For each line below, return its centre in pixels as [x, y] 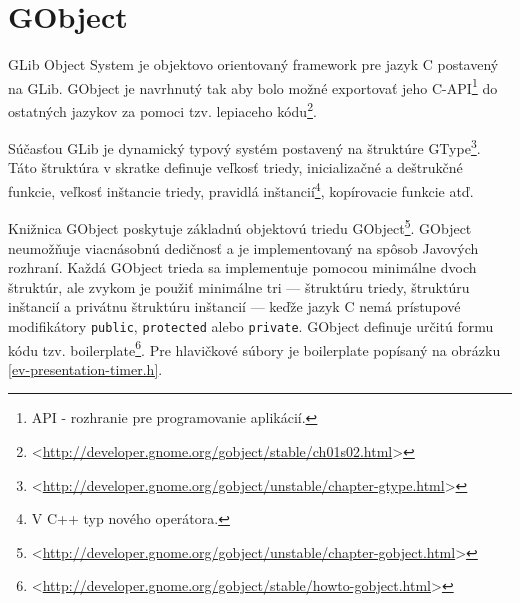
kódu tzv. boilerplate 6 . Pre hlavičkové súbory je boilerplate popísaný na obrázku [254, 348]
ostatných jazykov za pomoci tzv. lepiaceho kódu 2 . [162, 109]
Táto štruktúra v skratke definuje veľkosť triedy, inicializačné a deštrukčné [235, 167]
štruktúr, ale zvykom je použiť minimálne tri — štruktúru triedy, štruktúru [239, 286]
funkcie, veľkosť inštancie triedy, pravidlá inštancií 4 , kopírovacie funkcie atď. [241, 189]
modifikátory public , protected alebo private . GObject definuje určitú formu [251, 325]
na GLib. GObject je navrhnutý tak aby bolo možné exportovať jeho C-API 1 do [253, 86]
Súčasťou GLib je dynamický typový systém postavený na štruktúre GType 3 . [244, 146]
